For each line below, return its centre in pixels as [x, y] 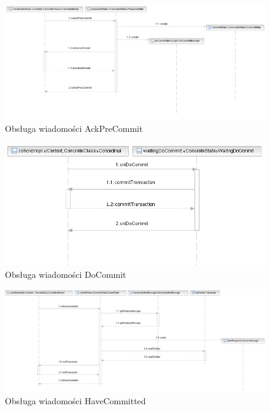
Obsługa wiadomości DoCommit [66, 275]
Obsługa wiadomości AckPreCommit [74, 129]
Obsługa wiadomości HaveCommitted [75, 400]
